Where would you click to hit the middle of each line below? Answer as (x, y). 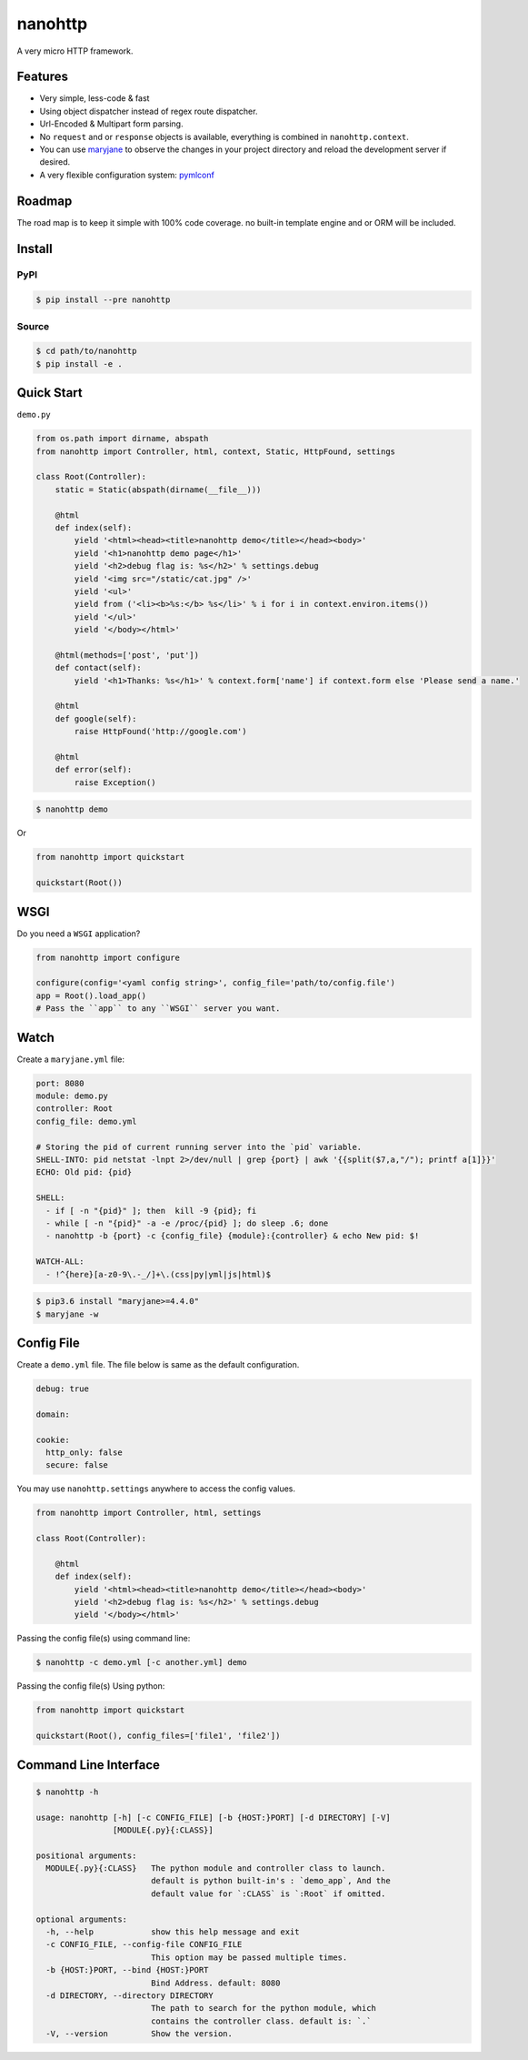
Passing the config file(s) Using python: (91, 1686)
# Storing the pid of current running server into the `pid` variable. (199, 1147)
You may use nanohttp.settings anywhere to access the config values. (156, 1489)
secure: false (77, 1465)
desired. (55, 162)
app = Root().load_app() (91, 995)
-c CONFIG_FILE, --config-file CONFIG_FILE (144, 1944)
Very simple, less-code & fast (95, 98)
